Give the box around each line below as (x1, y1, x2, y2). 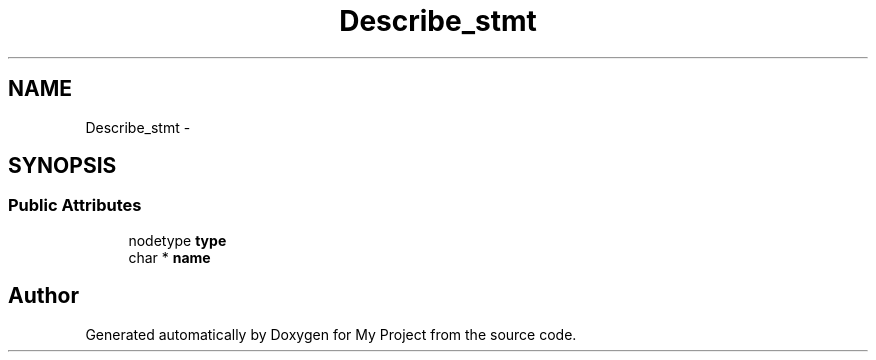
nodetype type (128, 231, 227, 249)
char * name (128, 248, 211, 266)
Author (8, 283, 79, 309)
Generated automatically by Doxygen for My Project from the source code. (85, 325, 577, 343)
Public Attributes (8, 195, 142, 216)
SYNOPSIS (8, 153, 117, 179)
